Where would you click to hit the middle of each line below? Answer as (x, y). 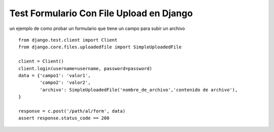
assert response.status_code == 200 (64, 118)
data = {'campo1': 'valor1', (55, 75)
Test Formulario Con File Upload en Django (101, 13)
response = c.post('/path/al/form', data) (72, 111)
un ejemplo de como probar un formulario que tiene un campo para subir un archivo (97, 28)
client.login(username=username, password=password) (85, 68)
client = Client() (41, 61)
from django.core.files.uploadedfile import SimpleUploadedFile (100, 47)
